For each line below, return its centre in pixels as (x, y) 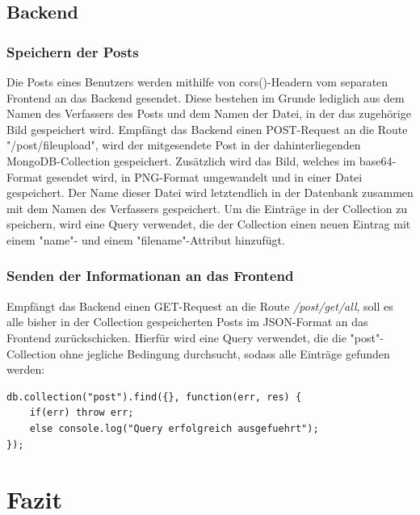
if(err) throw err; (82, 413)
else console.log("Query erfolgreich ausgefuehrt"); (174, 428)
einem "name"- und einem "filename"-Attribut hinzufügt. (146, 239)
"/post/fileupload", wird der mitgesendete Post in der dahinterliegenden (184, 145)
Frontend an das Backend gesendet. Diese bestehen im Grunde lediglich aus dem (206, 97)
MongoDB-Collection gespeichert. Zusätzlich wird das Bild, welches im (181, 160)
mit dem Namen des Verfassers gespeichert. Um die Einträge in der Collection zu (207, 208)
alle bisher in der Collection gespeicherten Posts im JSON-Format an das (187, 322)
